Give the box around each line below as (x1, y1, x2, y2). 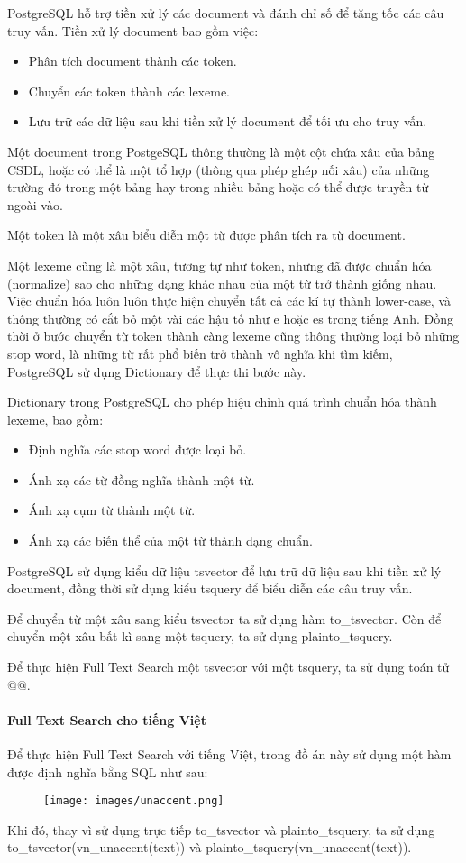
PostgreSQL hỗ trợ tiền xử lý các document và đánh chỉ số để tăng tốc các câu (7, 4, 444, 22)
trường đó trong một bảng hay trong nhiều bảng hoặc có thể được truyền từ (7, 178, 429, 197)
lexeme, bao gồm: (7, 409, 104, 428)
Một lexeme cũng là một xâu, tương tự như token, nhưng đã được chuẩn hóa (7, 255, 432, 274)
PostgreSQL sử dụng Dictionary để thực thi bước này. (7, 362, 306, 381)
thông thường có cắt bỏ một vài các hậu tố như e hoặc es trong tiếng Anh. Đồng (7, 308, 453, 327)
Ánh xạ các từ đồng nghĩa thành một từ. (28, 470, 255, 489)
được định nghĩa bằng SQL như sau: (7, 762, 208, 781)
